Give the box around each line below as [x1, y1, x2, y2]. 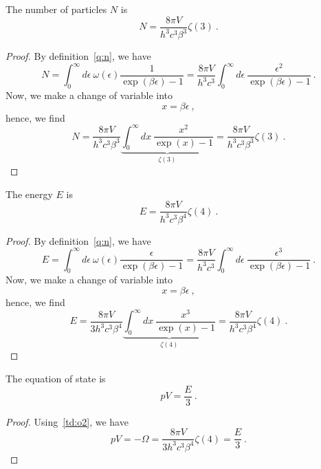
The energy [5, 186, 53, 201]
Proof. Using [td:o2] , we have [5, 414, 129, 428]
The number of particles [5, 2, 107, 16]
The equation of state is [5, 371, 106, 385]
